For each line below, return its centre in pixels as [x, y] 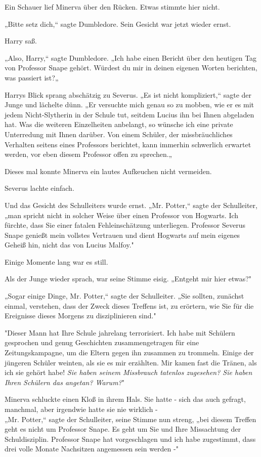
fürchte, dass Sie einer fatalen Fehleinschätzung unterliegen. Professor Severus [125, 225]
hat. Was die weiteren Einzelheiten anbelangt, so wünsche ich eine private [119, 124]
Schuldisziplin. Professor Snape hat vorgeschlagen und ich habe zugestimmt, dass [130, 439]
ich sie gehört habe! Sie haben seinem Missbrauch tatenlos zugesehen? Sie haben [128, 372]
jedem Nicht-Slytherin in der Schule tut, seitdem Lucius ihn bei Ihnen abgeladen [129, 114]
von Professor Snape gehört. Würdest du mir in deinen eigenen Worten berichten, [131, 68]
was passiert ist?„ [32, 77]
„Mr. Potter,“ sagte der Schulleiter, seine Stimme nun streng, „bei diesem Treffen [130, 419]
